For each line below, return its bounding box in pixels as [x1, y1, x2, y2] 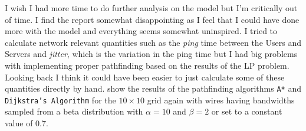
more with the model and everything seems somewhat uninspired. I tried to [5, 25, 278, 37]
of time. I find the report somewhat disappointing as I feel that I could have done [5, 13, 300, 25]
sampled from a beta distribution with [5, 105, 143, 117]
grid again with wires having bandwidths [147, 93, 295, 106]
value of [5, 117, 33, 129]
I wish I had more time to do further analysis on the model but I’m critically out [5, 2, 298, 14]
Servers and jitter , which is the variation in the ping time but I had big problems [5, 48, 298, 60]
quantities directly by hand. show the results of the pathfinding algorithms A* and [5, 82, 301, 95]
